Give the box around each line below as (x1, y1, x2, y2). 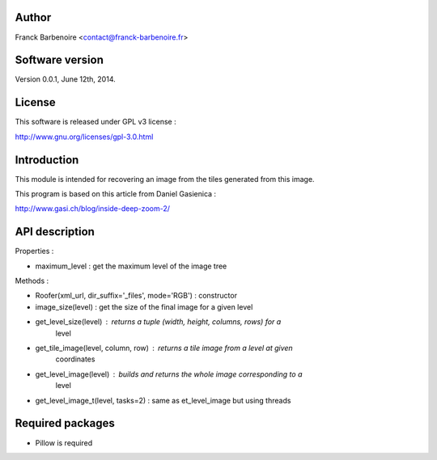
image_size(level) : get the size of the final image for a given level (35, 302, 253, 311)
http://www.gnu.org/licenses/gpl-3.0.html (15, 132, 154, 141)
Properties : (15, 247, 54, 256)
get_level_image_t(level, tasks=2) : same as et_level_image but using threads (35, 395, 291, 405)
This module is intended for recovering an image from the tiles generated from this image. (15, 174, 315, 184)
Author (15, 11, 52, 24)
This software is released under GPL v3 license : (15, 117, 177, 127)
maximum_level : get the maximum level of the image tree (35, 261, 227, 271)
